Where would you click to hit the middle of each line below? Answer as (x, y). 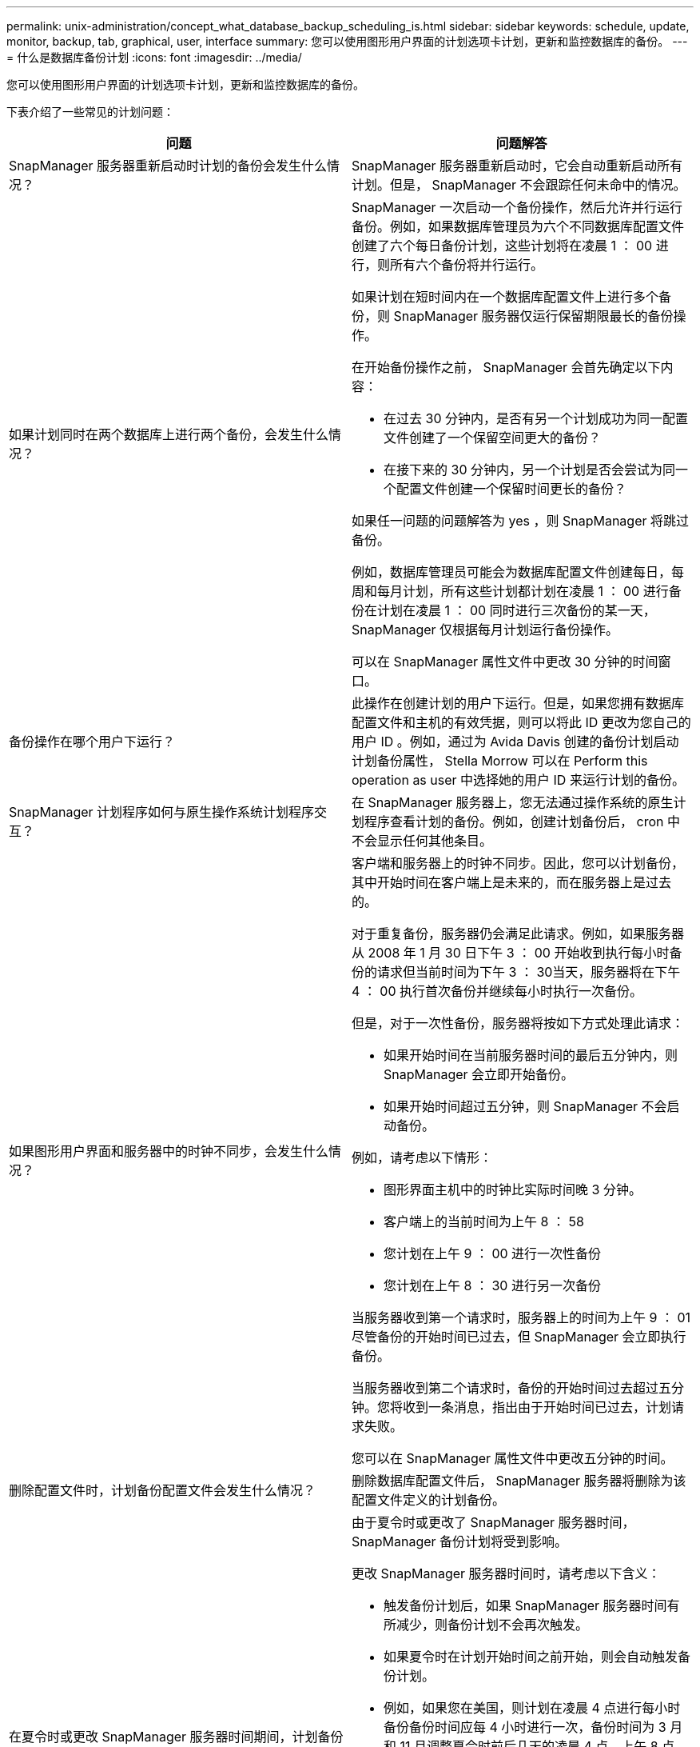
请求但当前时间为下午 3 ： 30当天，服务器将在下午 (529, 972)
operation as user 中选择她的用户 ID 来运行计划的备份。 (518, 780)
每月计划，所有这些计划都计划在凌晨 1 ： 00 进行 (523, 591)
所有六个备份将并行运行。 (467, 265)
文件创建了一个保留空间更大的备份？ (493, 438)
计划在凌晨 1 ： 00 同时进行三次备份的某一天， (517, 610)
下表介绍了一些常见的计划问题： (90, 112)
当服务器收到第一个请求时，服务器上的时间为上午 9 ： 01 (521, 1317)
